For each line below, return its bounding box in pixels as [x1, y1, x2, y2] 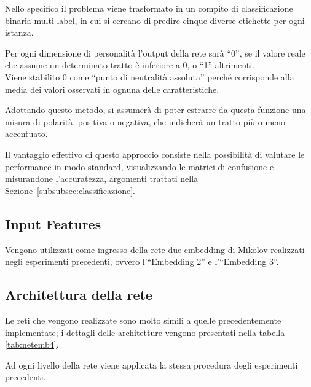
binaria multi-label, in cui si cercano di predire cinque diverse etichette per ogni [5, 14, 305, 26]
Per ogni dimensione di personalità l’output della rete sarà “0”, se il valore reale [5, 46, 305, 59]
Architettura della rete [5, 285, 152, 304]
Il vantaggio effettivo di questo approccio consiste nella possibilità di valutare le [5, 147, 305, 160]
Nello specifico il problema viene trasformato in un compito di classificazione [5, 2, 293, 14]
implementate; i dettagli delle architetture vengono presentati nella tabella [5, 326, 285, 338]
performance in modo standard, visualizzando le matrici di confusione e [5, 160, 274, 173]
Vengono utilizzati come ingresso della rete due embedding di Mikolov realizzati [5, 243, 305, 256]
